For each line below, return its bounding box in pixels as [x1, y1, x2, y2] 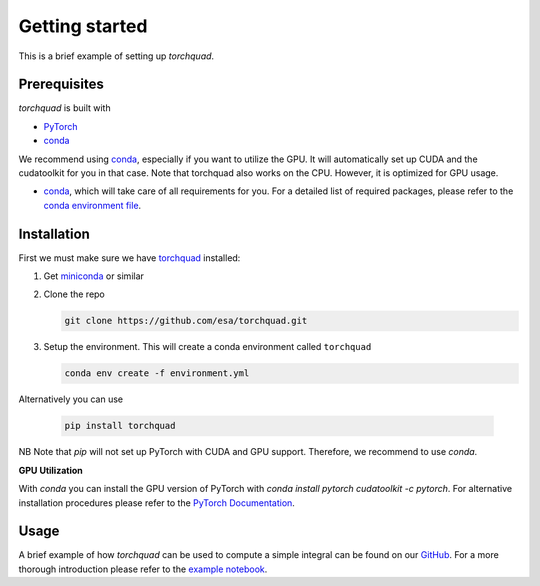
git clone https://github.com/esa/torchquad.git [64, 315, 308, 327]
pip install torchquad [64, 420, 176, 432]
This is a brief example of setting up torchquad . [18, 50, 215, 62]
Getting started [18, 15, 148, 37]
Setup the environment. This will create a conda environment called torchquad [43, 341, 372, 353]
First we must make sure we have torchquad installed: [18, 251, 241, 264]
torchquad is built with [18, 102, 111, 114]
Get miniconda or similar [43, 270, 145, 282]
